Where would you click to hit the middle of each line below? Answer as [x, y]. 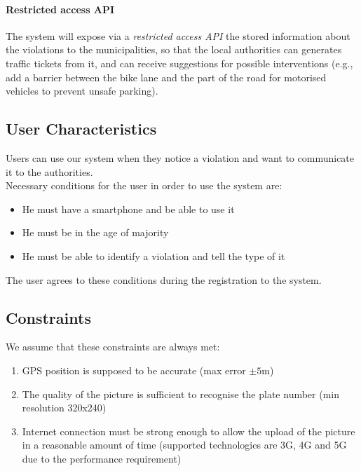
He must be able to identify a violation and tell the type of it [154, 255]
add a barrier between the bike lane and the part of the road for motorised [166, 77]
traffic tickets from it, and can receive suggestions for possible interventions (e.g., [179, 63]
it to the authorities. [49, 171]
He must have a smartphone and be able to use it [128, 209]
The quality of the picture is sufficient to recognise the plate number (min [181, 394]
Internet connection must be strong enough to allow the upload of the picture [189, 431]
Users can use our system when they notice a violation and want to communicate [180, 157]
